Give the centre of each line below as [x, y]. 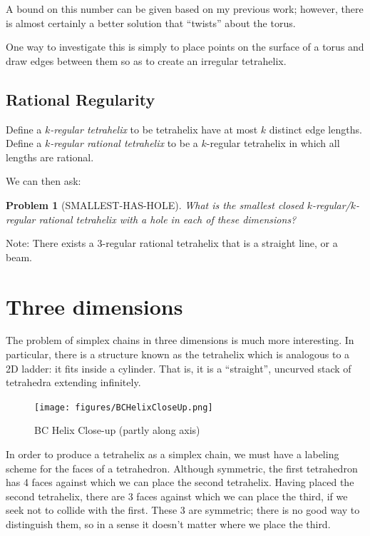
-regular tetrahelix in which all [273, 143]
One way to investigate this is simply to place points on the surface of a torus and [185, 47]
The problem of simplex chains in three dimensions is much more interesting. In [180, 340]
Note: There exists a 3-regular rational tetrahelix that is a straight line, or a [172, 243]
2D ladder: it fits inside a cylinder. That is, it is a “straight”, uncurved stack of [179, 368]
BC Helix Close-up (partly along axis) [117, 430]
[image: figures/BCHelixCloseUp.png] [124, 407]
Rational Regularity [81, 99]
